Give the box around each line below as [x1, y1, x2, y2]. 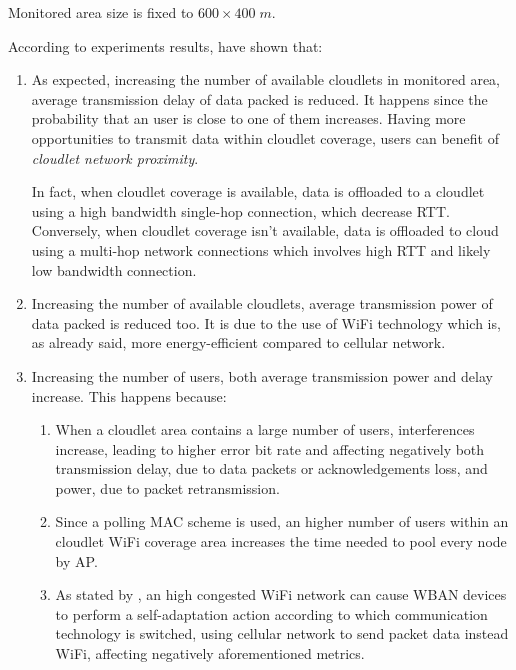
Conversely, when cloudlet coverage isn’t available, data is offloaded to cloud [31, 220, 499, 241]
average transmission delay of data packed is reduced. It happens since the [31, 88, 488, 109]
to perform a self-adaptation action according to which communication [55, 603, 488, 624]
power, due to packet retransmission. [55, 477, 280, 498]
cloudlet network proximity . [31, 147, 199, 168]
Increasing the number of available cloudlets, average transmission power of [31, 293, 493, 314]
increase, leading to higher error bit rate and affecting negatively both [55, 438, 485, 459]
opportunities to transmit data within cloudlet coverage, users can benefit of [31, 127, 499, 148]
